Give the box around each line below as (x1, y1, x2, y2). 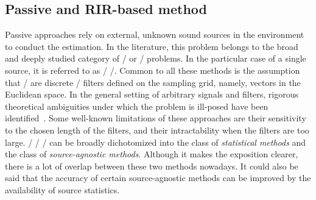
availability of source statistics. (5, 183, 120, 196)
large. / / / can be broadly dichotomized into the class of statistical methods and (5, 135, 306, 148)
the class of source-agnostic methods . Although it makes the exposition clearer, (5, 148, 298, 160)
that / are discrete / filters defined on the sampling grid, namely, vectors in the (5, 76, 301, 88)
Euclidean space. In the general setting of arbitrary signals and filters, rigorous (5, 88, 299, 101)
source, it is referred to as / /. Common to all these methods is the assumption (5, 63, 300, 76)
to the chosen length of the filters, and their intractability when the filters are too (5, 123, 309, 136)
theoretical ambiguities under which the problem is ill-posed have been (5, 99, 269, 112)
